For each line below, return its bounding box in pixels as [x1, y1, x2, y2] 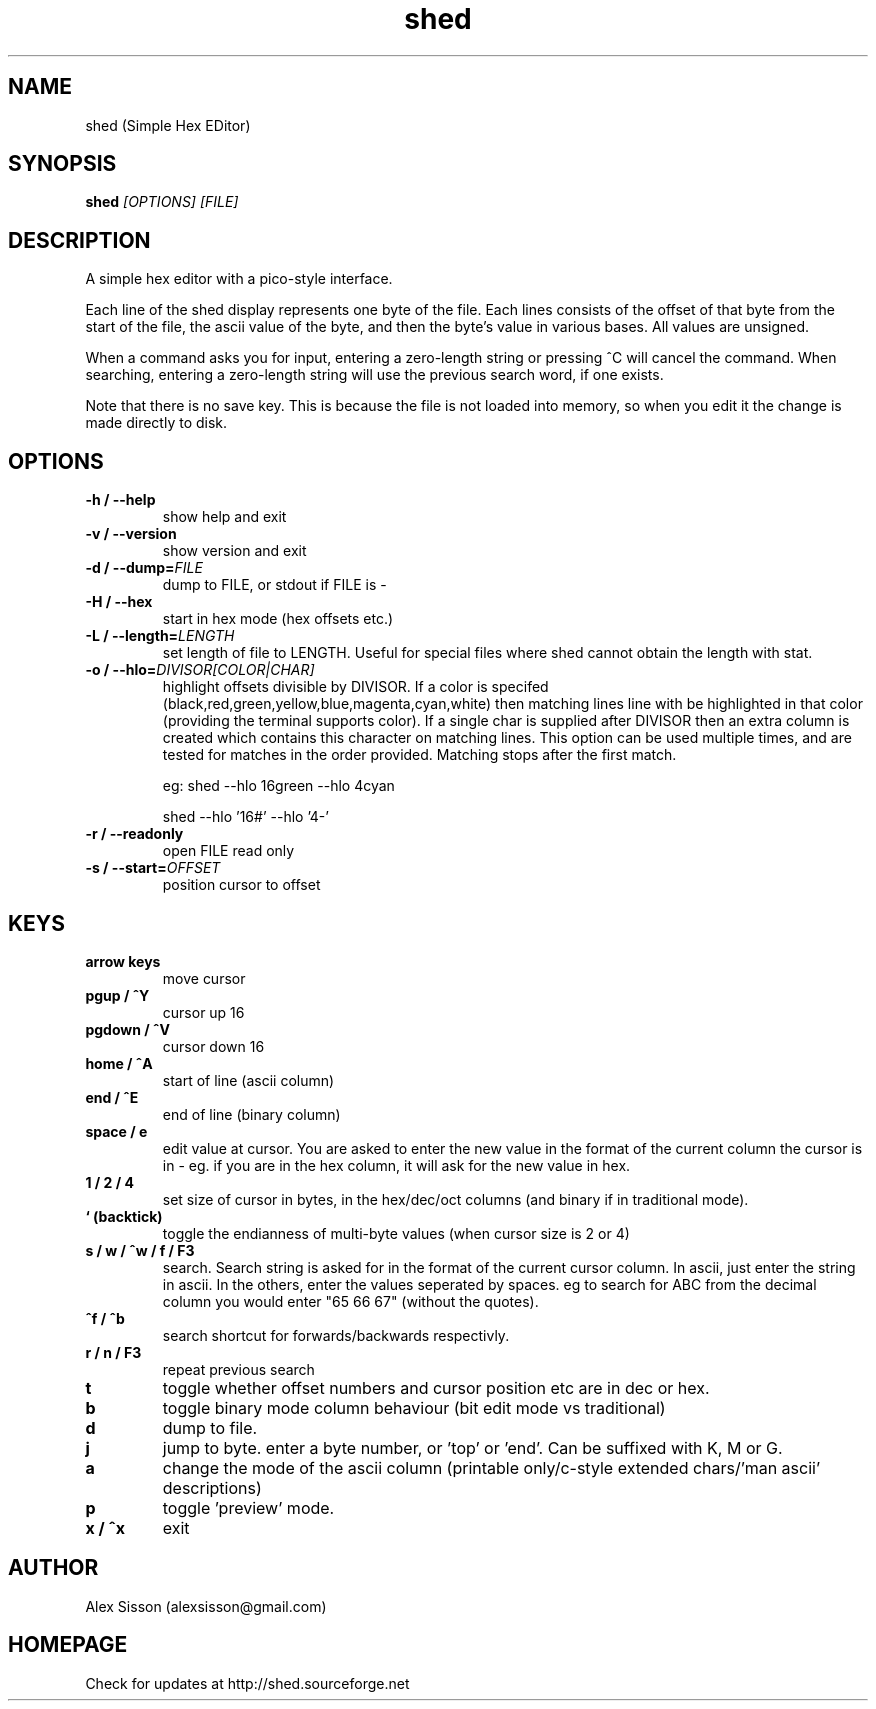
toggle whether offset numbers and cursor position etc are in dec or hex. [162, 1377, 710, 1398]
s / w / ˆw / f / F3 [85, 1241, 195, 1259]
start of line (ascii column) [162, 1071, 335, 1089]
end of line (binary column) [162, 1105, 341, 1123]
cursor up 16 [162, 1003, 245, 1021]
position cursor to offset [162, 876, 321, 894]
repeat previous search [162, 1360, 315, 1378]
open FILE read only [162, 842, 295, 860]
